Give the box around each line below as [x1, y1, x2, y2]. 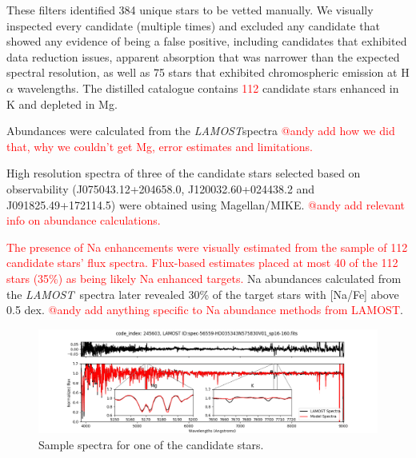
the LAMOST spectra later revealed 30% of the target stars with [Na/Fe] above [6, 285, 399, 302]
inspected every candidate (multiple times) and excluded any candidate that [6, 17, 380, 34]
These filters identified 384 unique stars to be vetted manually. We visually [6, 2, 374, 18]
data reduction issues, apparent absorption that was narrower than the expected [6, 48, 400, 65]
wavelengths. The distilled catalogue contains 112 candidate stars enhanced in [17, 79, 399, 96]
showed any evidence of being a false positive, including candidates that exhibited [6, 33, 407, 50]
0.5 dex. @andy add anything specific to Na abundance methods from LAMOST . [6, 301, 403, 318]
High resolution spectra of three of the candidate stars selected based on [6, 165, 361, 181]
